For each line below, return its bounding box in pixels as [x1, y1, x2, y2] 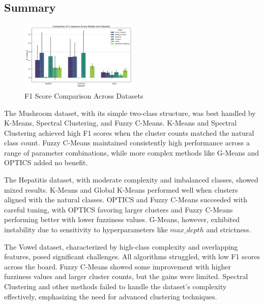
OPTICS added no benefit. [4, 157, 88, 168]
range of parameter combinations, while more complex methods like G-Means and [4, 147, 259, 158]
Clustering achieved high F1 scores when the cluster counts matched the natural [4, 127, 254, 138]
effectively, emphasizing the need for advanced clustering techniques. [4, 291, 217, 301]
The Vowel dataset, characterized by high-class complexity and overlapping [4, 241, 238, 252]
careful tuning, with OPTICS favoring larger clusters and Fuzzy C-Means [4, 204, 233, 215]
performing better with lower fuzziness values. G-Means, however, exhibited [4, 214, 240, 225]
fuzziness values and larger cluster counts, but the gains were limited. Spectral [4, 271, 248, 282]
